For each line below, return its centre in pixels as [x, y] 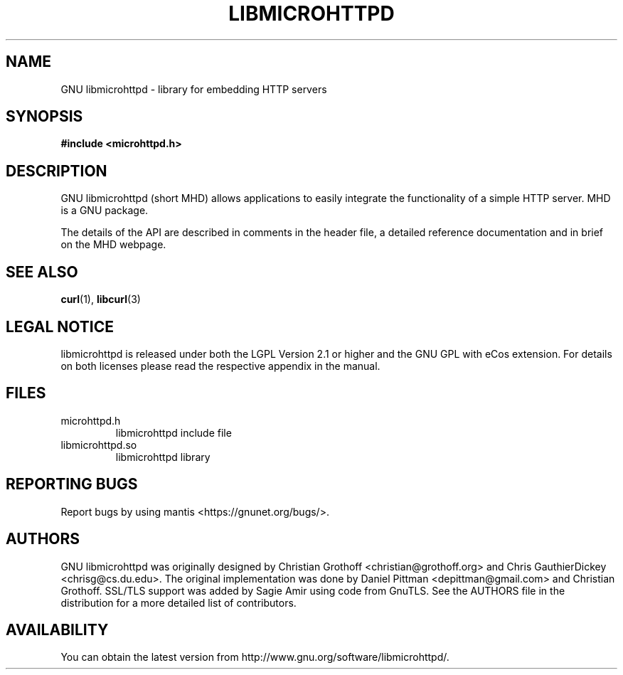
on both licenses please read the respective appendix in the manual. [220, 366]
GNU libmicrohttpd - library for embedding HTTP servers [194, 89]
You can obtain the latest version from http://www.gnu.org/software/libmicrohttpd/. [255, 657]
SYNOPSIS [44, 117]
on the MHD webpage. [113, 245]
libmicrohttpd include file [174, 432]
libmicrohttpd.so [99, 445]
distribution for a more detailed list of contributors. [179, 602]
